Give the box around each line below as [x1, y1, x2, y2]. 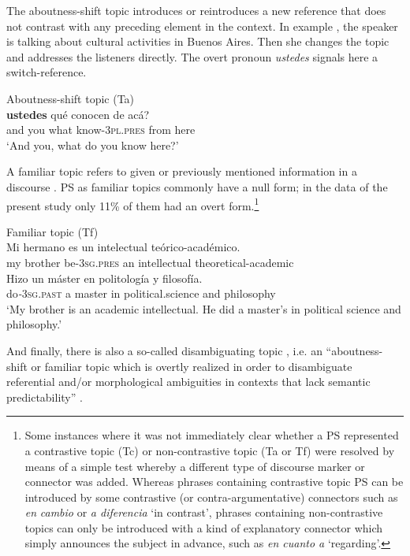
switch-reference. [6, 64, 87, 80]
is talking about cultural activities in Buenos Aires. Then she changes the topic [6, 33, 389, 50]
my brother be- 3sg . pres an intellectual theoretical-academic [6, 254, 294, 270]
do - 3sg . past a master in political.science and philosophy [6, 285, 276, 302]
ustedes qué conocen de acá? [6, 106, 150, 122]
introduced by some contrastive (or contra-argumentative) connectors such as [24, 488, 398, 505]
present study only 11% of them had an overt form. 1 [6, 195, 259, 213]
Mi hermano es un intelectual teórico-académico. [6, 239, 240, 255]
